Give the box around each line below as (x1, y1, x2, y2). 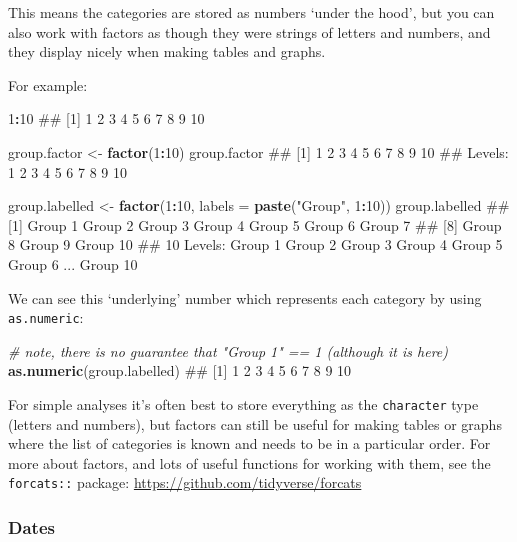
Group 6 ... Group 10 (8, 253, 138, 274)
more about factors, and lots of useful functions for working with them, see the (8, 452, 491, 473)
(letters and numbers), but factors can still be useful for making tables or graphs (8, 413, 502, 434)
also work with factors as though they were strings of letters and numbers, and (8, 21, 491, 42)
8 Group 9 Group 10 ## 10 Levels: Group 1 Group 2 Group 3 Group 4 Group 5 (8, 234, 503, 255)
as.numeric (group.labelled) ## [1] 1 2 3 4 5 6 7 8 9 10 (8, 360, 352, 381)
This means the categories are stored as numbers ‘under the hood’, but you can (8, 2, 495, 22)
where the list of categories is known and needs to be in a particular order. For (8, 433, 491, 454)
